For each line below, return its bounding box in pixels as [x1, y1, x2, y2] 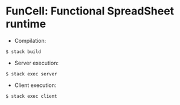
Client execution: [14, 81, 57, 89]
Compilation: [14, 37, 47, 44]
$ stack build [5, 48, 42, 55]
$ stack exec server [5, 71, 58, 77]
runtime [5, 17, 47, 31]
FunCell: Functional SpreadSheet [5, 4, 175, 18]
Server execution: [14, 59, 59, 66]
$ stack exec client [5, 93, 58, 99]
